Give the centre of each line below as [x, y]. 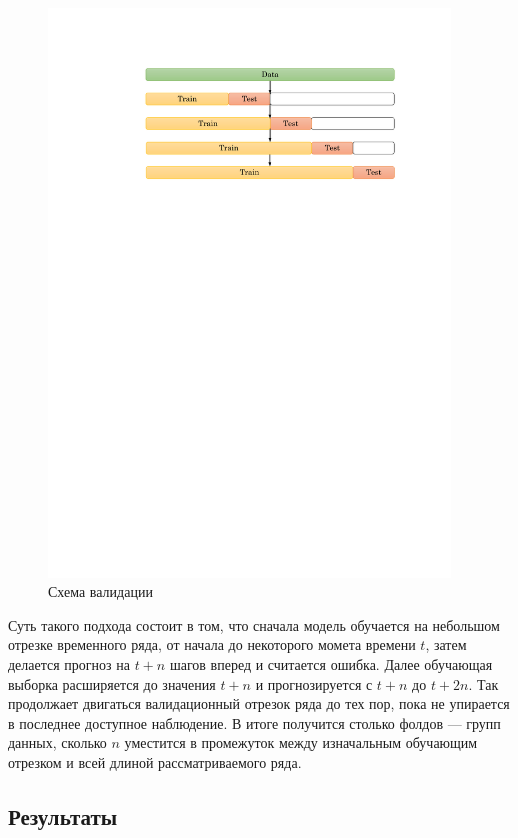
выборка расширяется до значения [112, 683]
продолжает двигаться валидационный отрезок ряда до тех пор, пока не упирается [259, 703]
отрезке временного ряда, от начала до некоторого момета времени [212, 644]
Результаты [63, 816]
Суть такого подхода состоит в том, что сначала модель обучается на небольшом [254, 624]
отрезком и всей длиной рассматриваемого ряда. [155, 762]
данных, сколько [57, 742]
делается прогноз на [69, 664]
